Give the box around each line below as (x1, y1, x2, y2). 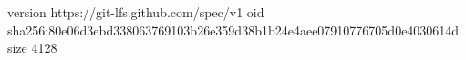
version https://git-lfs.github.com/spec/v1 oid (7, 3, 264, 21)
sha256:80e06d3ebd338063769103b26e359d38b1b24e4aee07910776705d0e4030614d (7, 20, 460, 39)
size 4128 (7, 38, 57, 57)
